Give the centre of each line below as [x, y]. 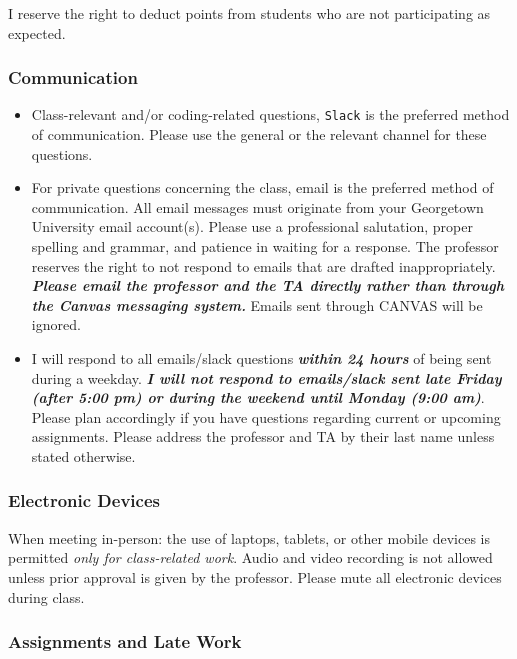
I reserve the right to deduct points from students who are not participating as [249, 13]
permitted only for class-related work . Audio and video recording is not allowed [250, 557]
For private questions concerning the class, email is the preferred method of [262, 187]
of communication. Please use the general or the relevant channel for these [259, 134]
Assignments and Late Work [125, 641]
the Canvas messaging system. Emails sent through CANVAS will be [257, 304]
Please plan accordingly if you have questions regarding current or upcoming [266, 416]
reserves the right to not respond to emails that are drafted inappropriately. [263, 265]
